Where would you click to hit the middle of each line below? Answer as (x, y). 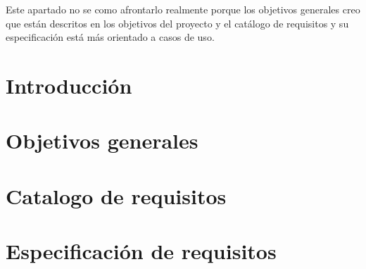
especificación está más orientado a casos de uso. (110, 37)
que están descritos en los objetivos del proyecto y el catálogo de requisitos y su (177, 23)
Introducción (69, 85)
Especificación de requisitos (141, 251)
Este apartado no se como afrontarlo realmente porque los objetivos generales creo (183, 9)
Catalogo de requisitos (116, 195)
